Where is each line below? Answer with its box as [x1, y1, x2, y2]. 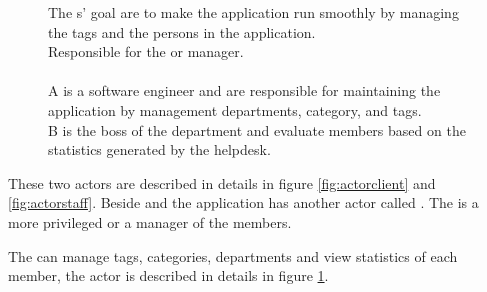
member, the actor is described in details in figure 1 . [8, 265, 329, 286]
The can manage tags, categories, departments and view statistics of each [8, 245, 458, 266]
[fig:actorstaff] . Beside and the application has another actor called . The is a [8, 192, 479, 213]
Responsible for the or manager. [48, 41, 244, 62]
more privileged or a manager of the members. [8, 211, 292, 232]
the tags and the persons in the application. [48, 21, 316, 42]
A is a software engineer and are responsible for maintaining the [48, 80, 441, 101]
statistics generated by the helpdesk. [48, 139, 271, 160]
